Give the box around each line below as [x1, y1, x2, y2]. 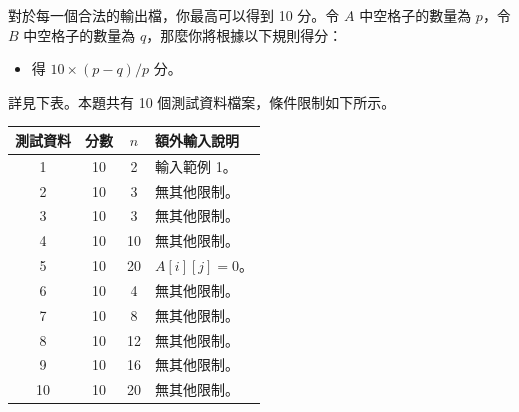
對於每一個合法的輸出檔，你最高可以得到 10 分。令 [8, 5, 340, 25]
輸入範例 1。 [155, 155, 237, 176]
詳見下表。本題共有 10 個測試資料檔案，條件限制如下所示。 [8, 91, 396, 112]
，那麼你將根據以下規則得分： [146, 24, 343, 45]
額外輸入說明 [155, 129, 239, 150]
